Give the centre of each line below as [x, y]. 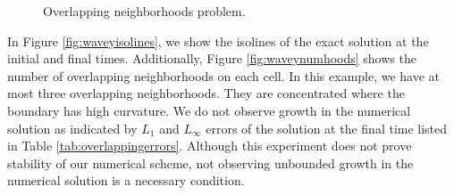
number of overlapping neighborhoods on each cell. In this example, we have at [224, 75]
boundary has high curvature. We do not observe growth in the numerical [209, 110]
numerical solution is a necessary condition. [126, 180]
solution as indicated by [72, 128]
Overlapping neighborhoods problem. [144, 11]
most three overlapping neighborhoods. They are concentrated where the [206, 93]
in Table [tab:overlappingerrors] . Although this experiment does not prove [210, 146]
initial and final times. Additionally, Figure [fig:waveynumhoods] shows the [212, 58]
